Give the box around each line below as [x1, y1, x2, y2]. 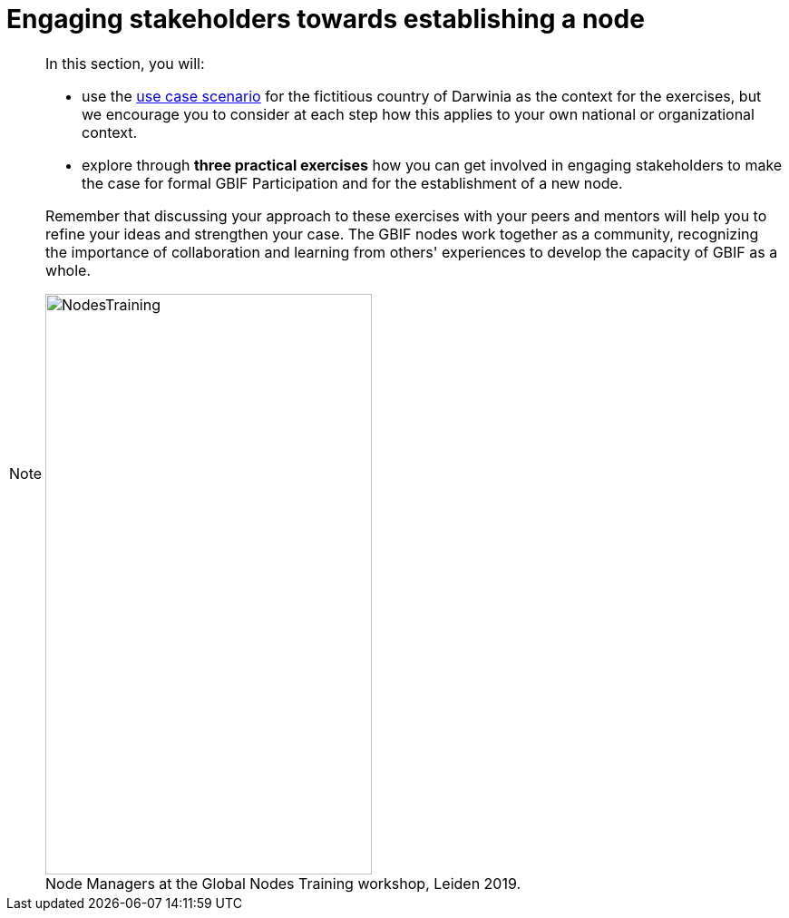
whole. [45, 260, 92, 279]
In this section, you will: [45, 54, 205, 73]
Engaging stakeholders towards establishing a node [6, 4, 645, 34]
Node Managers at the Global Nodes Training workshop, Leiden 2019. [45, 874, 521, 893]
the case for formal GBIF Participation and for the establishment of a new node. [82, 173, 623, 192]
